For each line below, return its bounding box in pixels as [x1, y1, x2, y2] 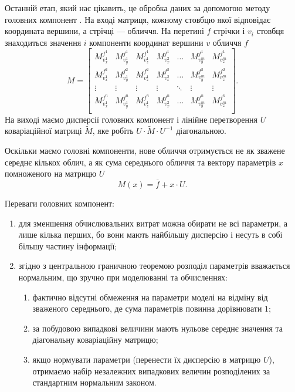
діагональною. [176, 124, 226, 137]
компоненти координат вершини [89, 36, 204, 48]
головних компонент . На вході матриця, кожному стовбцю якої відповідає [5, 13, 270, 25]
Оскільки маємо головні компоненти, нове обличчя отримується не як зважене [5, 144, 285, 157]
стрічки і [213, 25, 245, 37]
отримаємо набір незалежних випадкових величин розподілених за [32, 364, 270, 377]
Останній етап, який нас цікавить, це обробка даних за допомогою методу [5, 2, 270, 13]
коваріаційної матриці [5, 124, 82, 137]
